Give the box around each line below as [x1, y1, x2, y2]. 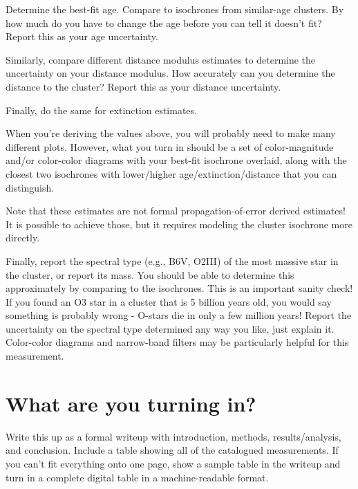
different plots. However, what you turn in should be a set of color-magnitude [6, 139, 334, 154]
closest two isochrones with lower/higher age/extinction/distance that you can [6, 166, 337, 181]
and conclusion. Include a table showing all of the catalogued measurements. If [6, 443, 339, 457]
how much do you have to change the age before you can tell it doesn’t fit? [6, 15, 322, 30]
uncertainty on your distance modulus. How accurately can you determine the [6, 66, 335, 80]
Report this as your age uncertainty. [6, 29, 158, 44]
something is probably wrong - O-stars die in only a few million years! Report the [6, 308, 352, 322]
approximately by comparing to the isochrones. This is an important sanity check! [6, 281, 353, 295]
